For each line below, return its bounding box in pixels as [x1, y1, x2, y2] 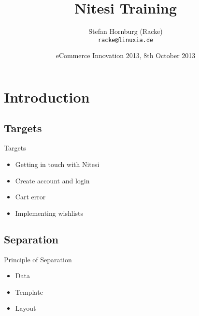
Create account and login [15, 175, 90, 185]
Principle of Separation [4, 254, 72, 264]
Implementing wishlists [15, 208, 84, 218]
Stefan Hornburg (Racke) [88, 26, 163, 36]
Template [15, 286, 43, 297]
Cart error [15, 192, 46, 202]
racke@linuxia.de [98, 36, 154, 44]
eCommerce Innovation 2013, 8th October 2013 [56, 50, 196, 60]
